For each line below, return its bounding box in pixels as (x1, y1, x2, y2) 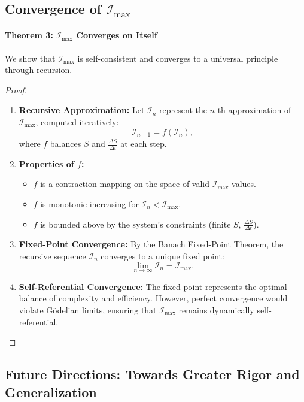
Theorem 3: (5, 29, 53, 41)
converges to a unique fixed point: (101, 250, 224, 262)
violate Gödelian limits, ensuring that (19, 304, 157, 316)
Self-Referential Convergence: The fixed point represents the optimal (19, 280, 287, 292)
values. (232, 177, 256, 190)
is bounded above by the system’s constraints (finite (40, 217, 231, 230)
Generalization (5, 382, 97, 401)
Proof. (5, 83, 27, 96)
